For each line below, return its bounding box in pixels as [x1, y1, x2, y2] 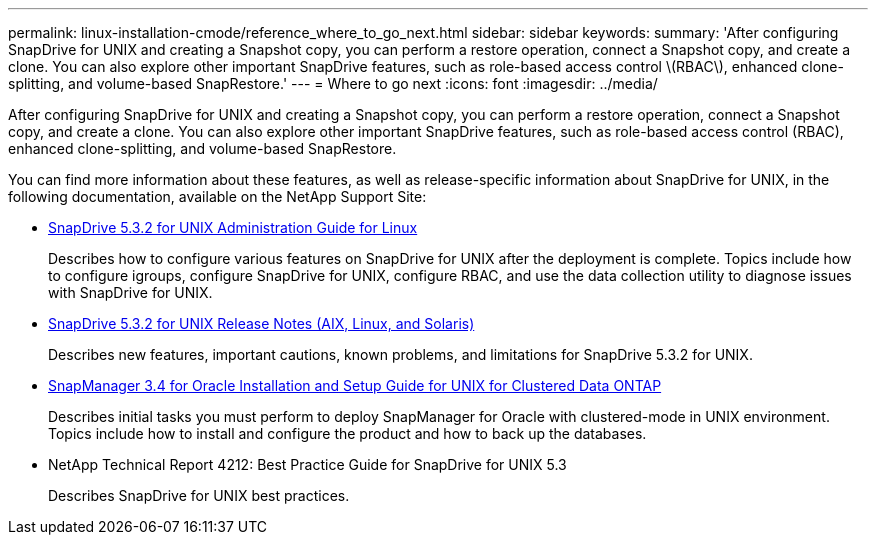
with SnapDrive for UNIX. [48, 284, 213, 301]
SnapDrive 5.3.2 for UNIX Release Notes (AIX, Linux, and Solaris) [48, 315, 475, 332]
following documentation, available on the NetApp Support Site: [8, 188, 427, 205]
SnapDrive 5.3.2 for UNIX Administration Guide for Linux [48, 219, 418, 236]
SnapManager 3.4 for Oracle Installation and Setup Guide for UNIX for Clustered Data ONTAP [48, 377, 662, 394]
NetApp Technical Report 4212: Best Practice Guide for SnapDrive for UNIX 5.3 [48, 456, 567, 473]
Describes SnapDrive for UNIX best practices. [48, 487, 350, 504]
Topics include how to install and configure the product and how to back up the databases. [48, 425, 647, 442]
